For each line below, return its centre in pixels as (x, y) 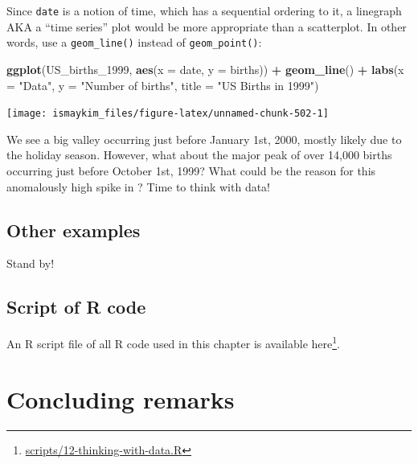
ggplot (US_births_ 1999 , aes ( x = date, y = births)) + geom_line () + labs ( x (205, 69)
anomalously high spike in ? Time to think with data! (139, 186)
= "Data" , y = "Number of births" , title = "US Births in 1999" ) (163, 85)
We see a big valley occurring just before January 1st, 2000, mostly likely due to (204, 139)
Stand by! (31, 263)
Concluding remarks (121, 398)
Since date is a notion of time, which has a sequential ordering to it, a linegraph (204, 10)
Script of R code (76, 307)
